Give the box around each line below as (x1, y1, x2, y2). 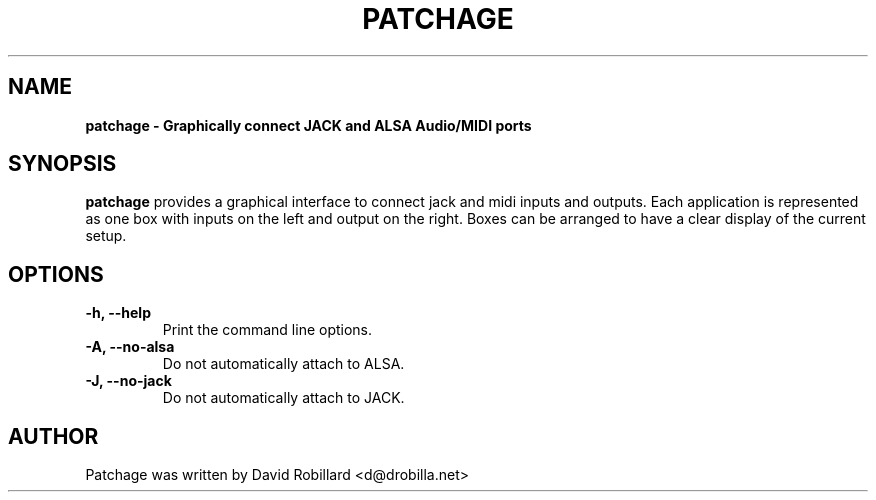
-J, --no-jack (85, 372, 172, 390)
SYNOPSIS (8, 151, 117, 177)
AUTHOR (8, 423, 99, 449)
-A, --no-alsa (85, 338, 175, 356)
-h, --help (85, 304, 151, 322)
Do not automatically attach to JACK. (162, 389, 405, 407)
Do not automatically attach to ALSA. (162, 355, 405, 373)
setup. (85, 227, 127, 245)
